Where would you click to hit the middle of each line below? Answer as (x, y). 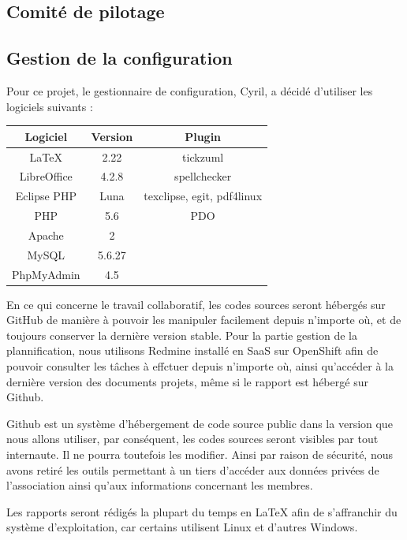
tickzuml (203, 156)
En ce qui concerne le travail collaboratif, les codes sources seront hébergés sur (196, 304)
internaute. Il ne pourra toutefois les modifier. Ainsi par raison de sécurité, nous (200, 454)
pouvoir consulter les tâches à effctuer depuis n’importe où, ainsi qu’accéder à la (200, 366)
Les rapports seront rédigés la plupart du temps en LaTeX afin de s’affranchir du (202, 511)
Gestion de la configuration (119, 58)
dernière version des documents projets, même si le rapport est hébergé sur (187, 381)
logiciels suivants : (50, 106)
